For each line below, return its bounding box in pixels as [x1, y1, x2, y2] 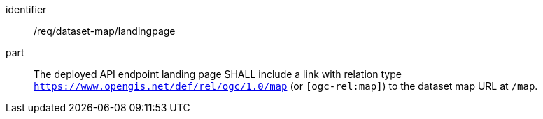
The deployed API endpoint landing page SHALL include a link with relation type [34, 68, 402, 80]
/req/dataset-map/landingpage [34, 25, 176, 37]
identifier [6, 3, 47, 15]
